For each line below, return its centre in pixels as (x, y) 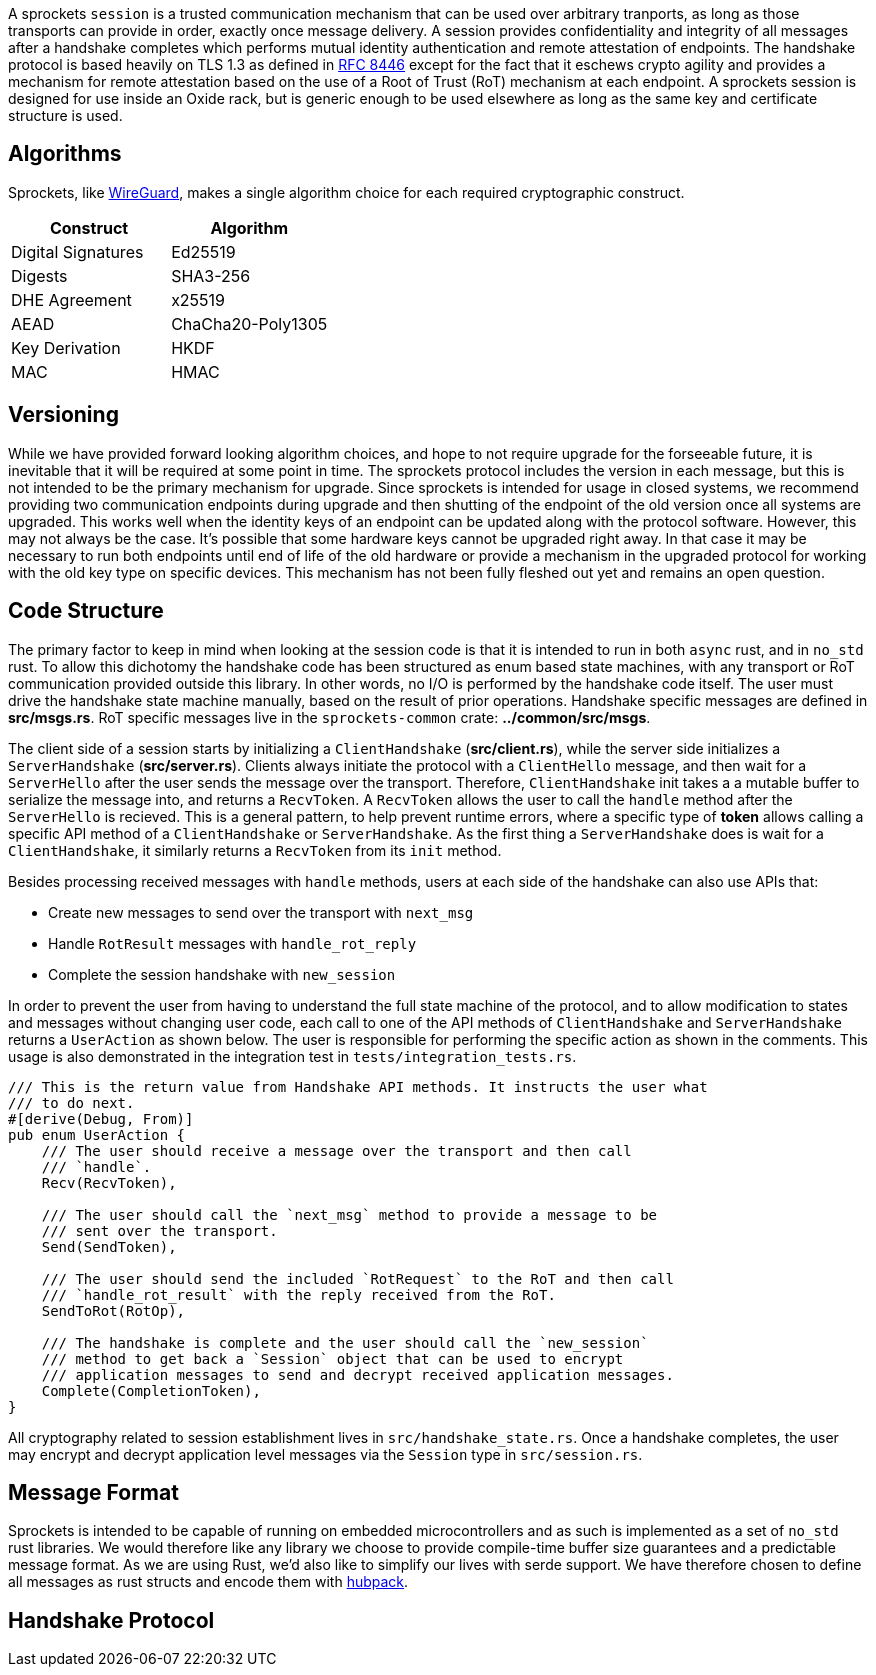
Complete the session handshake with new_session (222, 974)
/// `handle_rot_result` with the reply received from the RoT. (298, 1294)
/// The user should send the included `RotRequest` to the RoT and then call (357, 1278)
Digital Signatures (77, 251)
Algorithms (65, 154)
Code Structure (86, 611)
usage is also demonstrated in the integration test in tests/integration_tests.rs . (292, 1056)
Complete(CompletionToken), (151, 1390)
